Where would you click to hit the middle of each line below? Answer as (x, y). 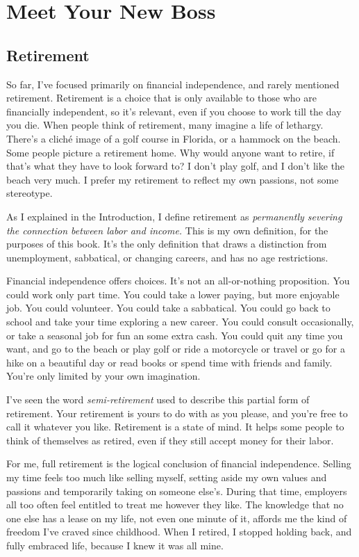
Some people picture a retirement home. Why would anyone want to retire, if (170, 152)
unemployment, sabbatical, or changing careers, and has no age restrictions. (167, 257)
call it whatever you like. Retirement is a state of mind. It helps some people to (175, 427)
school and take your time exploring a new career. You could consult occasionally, (180, 322)
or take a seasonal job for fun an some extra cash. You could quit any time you (175, 335)
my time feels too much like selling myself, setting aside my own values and (167, 477)
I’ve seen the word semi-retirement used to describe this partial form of (158, 399)
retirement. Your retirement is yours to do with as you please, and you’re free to (177, 413)
